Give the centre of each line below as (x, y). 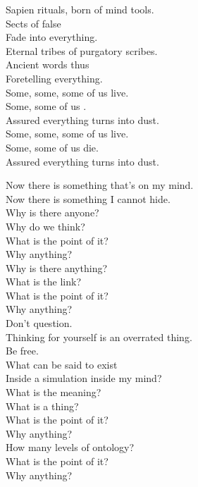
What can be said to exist (62, 364)
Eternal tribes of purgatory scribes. (82, 50)
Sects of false (33, 23)
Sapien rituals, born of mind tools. (80, 9)
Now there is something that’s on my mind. (100, 185)
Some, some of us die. (52, 147)
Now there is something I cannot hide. (88, 198)
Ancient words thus (48, 64)
